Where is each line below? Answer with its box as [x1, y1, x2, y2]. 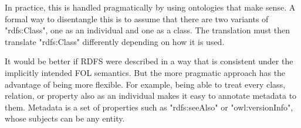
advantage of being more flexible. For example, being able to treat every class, [5, 78, 286, 90]
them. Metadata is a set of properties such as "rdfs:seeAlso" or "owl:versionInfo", [5, 101, 293, 113]
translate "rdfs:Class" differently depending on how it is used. [5, 35, 225, 47]
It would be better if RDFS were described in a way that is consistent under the [5, 55, 293, 67]
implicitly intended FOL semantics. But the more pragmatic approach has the [5, 66, 286, 78]
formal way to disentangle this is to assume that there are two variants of [5, 12, 269, 25]
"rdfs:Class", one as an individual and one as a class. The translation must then [5, 24, 290, 36]
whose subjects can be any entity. [5, 112, 125, 124]
